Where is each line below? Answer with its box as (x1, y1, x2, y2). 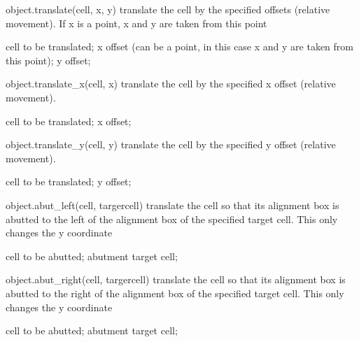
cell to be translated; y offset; (6, 174, 132, 189)
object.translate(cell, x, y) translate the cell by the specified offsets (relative (6, 2, 330, 16)
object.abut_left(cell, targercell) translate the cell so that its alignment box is (6, 197, 339, 212)
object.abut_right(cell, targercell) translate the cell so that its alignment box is (6, 272, 346, 287)
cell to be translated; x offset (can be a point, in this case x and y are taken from (6, 39, 353, 54)
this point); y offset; (6, 52, 91, 67)
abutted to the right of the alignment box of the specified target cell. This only (6, 285, 344, 300)
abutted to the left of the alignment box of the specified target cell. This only (6, 211, 338, 226)
